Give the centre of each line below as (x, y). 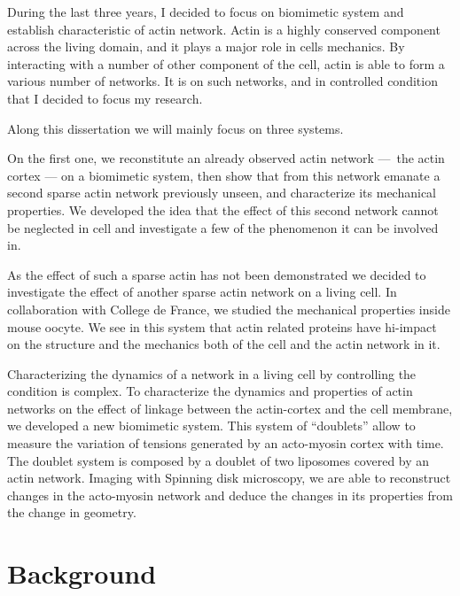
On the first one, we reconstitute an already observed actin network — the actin (226, 158)
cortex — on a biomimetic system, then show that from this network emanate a (224, 175)
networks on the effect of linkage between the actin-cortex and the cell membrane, (230, 408)
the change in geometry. (72, 512)
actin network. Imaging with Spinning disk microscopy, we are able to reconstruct (229, 478)
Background (82, 573)
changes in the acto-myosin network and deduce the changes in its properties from (230, 495)
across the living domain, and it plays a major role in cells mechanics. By (206, 46)
